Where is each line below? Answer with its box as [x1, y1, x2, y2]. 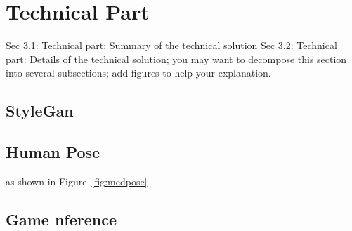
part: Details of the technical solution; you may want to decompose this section [6, 51, 347, 66]
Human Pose [6, 141, 100, 163]
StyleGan [6, 100, 74, 121]
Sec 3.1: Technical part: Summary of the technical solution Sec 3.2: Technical [6, 38, 337, 53]
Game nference [6, 208, 117, 230]
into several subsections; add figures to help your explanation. [6, 65, 271, 80]
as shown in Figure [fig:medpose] [6, 173, 148, 188]
